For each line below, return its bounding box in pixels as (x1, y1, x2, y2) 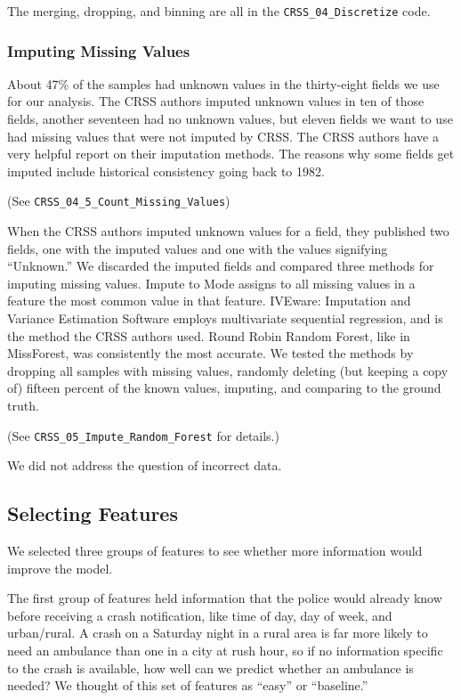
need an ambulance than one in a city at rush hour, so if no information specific (7, 641, 443, 660)
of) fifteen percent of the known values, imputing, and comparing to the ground (7, 378, 441, 397)
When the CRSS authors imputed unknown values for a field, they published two (7, 222, 449, 240)
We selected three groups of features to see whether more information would (7, 541, 423, 560)
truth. (7, 396, 39, 415)
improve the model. (7, 558, 113, 577)
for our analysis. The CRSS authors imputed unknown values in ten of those (7, 92, 425, 110)
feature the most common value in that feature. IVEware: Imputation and (7, 291, 411, 310)
